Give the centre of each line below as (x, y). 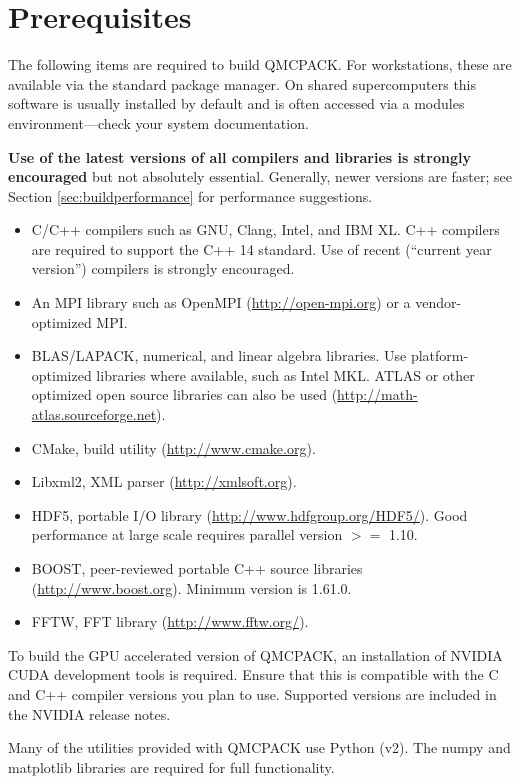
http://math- (377, 394)
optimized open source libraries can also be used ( (184, 394)
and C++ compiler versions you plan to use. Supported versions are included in (252, 693)
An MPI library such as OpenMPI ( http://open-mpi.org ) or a (221, 302)
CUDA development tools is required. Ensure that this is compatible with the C (253, 674)
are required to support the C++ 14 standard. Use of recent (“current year (261, 248)
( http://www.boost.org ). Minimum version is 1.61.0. (191, 587)
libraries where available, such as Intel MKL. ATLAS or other (285, 374)
